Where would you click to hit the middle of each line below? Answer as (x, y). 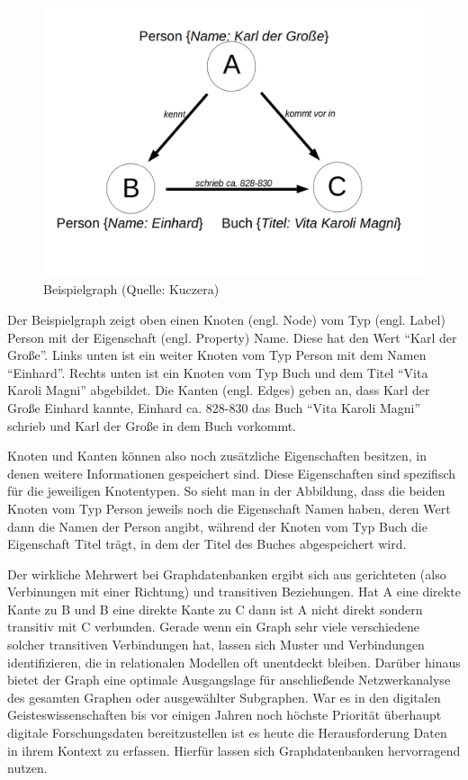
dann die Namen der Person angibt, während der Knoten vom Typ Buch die (217, 526)
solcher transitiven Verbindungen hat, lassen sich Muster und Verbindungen (216, 645)
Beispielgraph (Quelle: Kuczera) (131, 289)
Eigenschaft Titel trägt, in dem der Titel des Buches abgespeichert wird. (207, 544)
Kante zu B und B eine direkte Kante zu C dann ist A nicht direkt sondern (215, 609)
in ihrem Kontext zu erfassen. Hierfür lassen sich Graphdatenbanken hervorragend (234, 750)
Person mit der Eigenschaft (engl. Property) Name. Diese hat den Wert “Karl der (232, 337)
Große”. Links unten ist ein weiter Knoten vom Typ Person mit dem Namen (217, 355)
